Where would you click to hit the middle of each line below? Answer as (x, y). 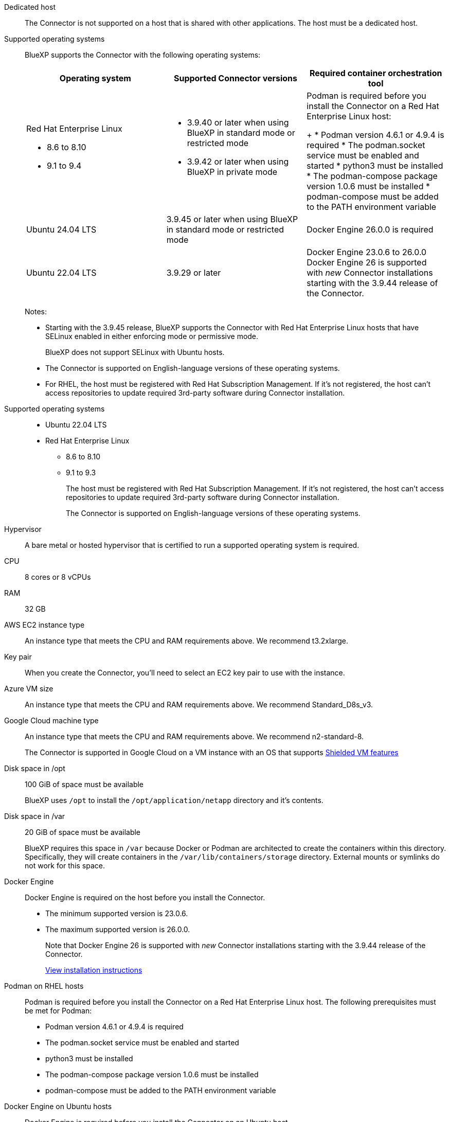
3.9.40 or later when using (238, 122)
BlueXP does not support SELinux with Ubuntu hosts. (135, 352)
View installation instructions (94, 970)
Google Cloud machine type (51, 720)
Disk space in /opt (35, 768)
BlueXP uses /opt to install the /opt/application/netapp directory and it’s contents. (174, 800)
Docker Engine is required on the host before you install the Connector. (145, 897)
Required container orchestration (376, 73)
